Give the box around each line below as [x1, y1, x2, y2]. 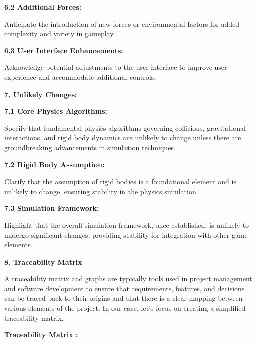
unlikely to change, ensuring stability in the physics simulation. [4, 186, 198, 196]
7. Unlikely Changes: [4, 89, 77, 99]
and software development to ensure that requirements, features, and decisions [4, 283, 245, 293]
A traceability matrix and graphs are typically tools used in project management [4, 273, 252, 284]
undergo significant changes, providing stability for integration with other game [4, 229, 248, 240]
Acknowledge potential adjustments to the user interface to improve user [4, 62, 227, 72]
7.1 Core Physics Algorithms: [4, 106, 107, 116]
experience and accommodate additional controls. [4, 71, 156, 82]
